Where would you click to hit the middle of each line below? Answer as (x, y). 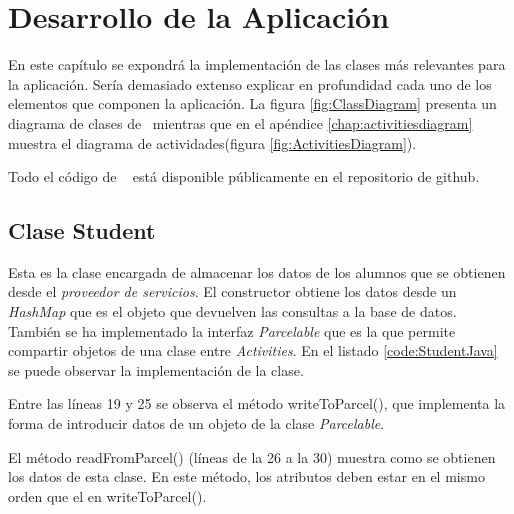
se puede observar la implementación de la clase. (156, 369)
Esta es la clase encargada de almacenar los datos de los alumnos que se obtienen (257, 271)
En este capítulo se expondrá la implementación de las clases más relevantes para (257, 64)
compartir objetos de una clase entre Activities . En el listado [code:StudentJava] (253, 350)
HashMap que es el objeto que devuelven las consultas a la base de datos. (232, 311)
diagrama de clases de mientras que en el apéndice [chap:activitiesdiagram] (240, 122)
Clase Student (82, 230)
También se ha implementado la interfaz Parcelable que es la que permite (232, 330)
